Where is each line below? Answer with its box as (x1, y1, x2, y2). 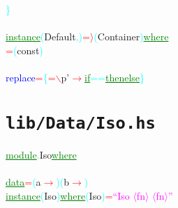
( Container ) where (94, 29, 169, 44)
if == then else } (84, 70, 145, 84)
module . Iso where (6, 147, 77, 161)
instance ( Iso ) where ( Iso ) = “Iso (6, 188, 130, 202)
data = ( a (6, 175, 41, 189)
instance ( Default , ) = (6, 29, 90, 44)
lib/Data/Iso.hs (6, 113, 156, 133)
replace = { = (6, 70, 56, 84)
